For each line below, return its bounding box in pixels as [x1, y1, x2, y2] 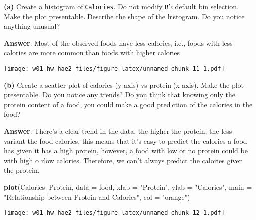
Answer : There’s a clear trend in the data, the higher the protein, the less [4, 126, 232, 136]
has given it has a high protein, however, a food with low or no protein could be [4, 145, 248, 156]
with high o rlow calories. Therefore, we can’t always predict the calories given [4, 155, 243, 165]
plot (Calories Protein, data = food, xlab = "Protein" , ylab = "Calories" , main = [4, 182, 252, 192]
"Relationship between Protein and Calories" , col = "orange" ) [4, 191, 190, 202]
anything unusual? [4, 21, 60, 31]
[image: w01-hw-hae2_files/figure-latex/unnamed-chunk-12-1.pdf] [4, 209, 225, 217]
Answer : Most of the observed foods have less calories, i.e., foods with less [4, 37, 233, 48]
